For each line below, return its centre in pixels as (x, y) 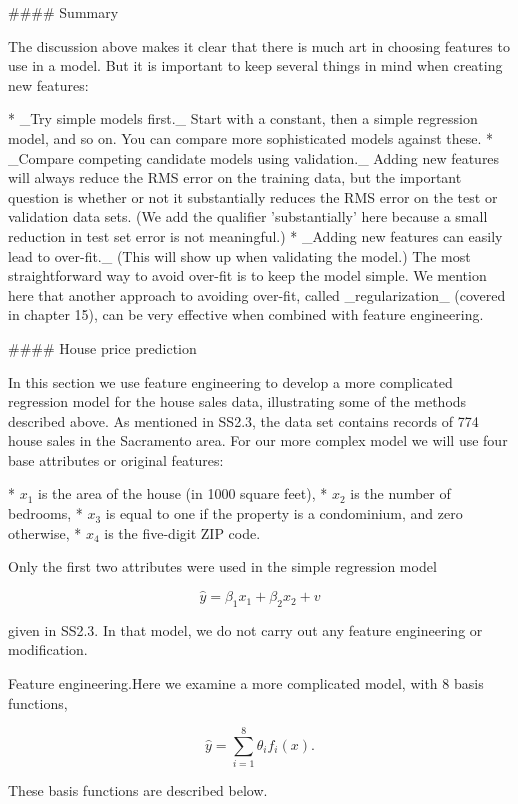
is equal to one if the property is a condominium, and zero (284, 513)
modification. (48, 649)
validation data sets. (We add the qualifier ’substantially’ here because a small (248, 216)
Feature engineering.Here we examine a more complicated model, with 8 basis (246, 683)
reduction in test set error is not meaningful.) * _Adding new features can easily (255, 235)
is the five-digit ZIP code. (182, 532)
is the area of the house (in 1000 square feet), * (183, 493)
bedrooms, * (45, 513)
